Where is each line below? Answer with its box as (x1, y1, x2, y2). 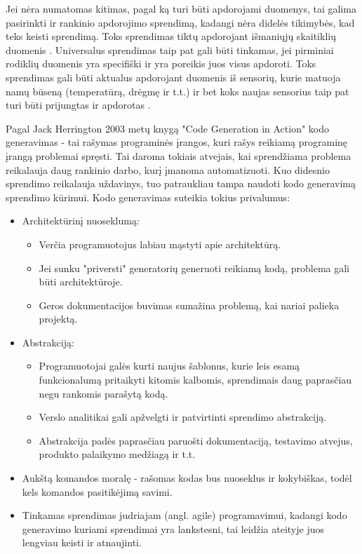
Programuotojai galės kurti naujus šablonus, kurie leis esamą (39, 358, 300, 373)
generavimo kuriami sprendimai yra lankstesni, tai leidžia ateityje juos (22, 521, 325, 536)
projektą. (39, 311, 78, 326)
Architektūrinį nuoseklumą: (22, 213, 140, 228)
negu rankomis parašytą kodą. (39, 386, 168, 400)
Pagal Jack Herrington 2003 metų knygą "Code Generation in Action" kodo (6, 121, 330, 135)
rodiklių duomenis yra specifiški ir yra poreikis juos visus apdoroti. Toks (6, 56, 316, 71)
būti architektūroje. (39, 274, 123, 289)
